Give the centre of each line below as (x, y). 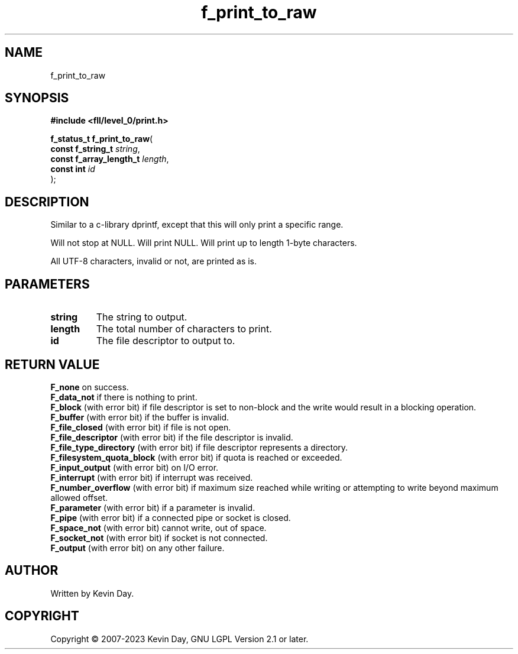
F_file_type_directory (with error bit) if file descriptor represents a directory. (199, 447)
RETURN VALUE (52, 364)
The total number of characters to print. (184, 329)
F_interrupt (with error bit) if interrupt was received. (152, 477)
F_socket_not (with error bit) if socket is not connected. (159, 538)
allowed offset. (79, 497)
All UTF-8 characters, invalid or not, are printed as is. (154, 261)
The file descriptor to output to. (166, 341)
